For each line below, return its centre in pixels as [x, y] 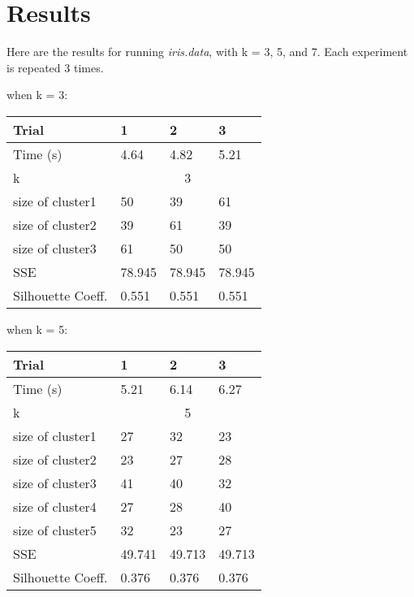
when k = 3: [37, 95]
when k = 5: [37, 329]
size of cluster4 [55, 506]
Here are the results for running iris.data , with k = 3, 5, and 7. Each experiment [207, 52]
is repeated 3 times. [55, 67]
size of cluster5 [55, 530]
